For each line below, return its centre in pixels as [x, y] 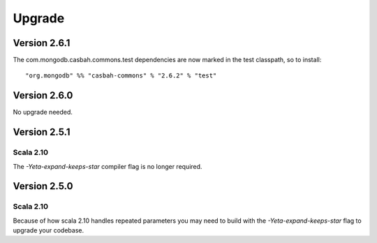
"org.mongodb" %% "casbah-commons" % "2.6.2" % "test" [121, 76]
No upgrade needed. [43, 112]
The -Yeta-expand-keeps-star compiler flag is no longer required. [108, 166]
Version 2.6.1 [42, 43]
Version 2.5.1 [42, 132]
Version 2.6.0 [43, 95]
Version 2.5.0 [43, 186]
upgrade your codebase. [48, 230]
